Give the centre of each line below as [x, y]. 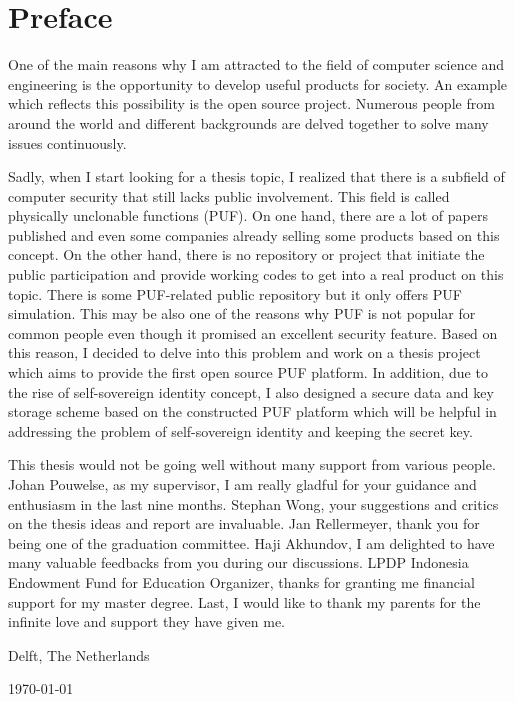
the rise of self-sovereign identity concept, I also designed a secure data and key [251, 391]
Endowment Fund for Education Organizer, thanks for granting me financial [241, 581]
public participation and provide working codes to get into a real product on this [256, 274]
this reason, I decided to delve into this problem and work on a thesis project [244, 352]
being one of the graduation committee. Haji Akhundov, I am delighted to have [251, 542]
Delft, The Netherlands [79, 654]
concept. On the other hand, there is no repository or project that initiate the [246, 254]
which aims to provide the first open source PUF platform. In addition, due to [248, 372]
